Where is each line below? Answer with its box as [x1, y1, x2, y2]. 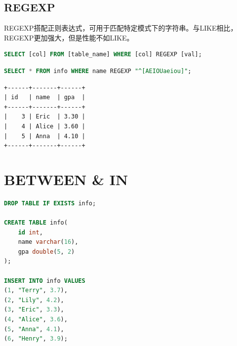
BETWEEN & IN [4, 169, 128, 189]
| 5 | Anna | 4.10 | [4, 132, 85, 140]
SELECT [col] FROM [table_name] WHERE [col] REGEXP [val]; [4, 51, 202, 58]
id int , [18, 229, 43, 236]
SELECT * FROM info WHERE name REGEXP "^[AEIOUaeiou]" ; [4, 67, 192, 75]
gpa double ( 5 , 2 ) [18, 248, 75, 255]
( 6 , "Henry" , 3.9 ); [4, 335, 68, 343]
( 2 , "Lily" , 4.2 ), [4, 296, 64, 304]
